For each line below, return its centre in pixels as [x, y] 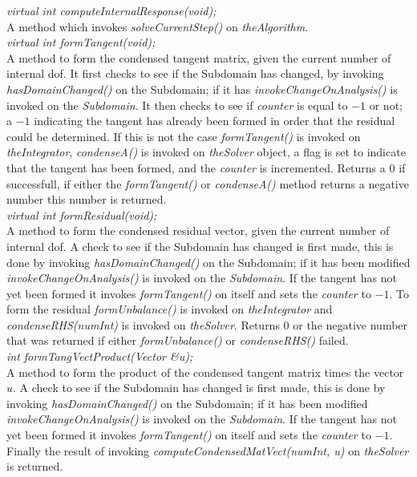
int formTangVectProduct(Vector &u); [100, 356]
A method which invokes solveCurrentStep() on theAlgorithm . [158, 26]
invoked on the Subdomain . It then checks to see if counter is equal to [177, 105]
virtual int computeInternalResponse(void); [111, 10]
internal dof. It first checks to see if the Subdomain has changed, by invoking [195, 73]
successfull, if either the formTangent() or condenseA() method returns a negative [208, 183]
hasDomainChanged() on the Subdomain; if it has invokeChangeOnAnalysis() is [202, 89]
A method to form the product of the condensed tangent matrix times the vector [205, 372]
